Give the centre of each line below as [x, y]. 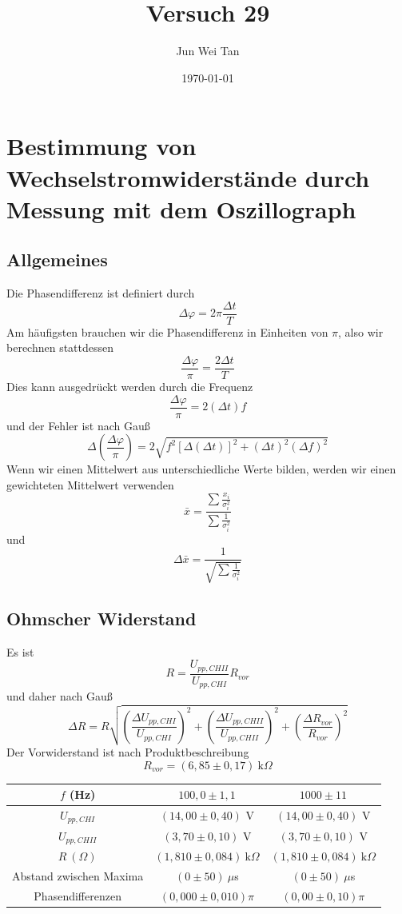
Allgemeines [57, 259]
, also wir [361, 331]
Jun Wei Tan [208, 51]
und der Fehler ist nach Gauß [78, 425]
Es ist [20, 651]
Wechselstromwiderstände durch [188, 177]
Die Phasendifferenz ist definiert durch [101, 293]
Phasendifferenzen [78, 896]
